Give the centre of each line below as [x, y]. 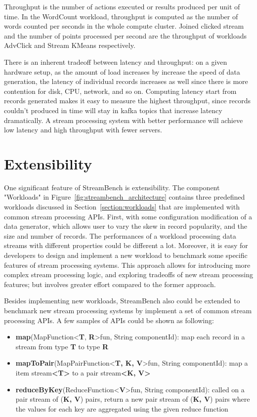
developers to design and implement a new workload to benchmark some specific [126, 255]
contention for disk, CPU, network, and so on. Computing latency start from [120, 91]
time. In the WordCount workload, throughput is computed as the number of [121, 16]
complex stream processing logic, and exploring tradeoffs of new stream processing [128, 274]
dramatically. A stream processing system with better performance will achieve [124, 120]
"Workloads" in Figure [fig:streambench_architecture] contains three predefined [125, 197]
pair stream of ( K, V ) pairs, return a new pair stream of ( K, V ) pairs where [133, 399]
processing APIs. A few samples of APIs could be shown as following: [109, 320]
